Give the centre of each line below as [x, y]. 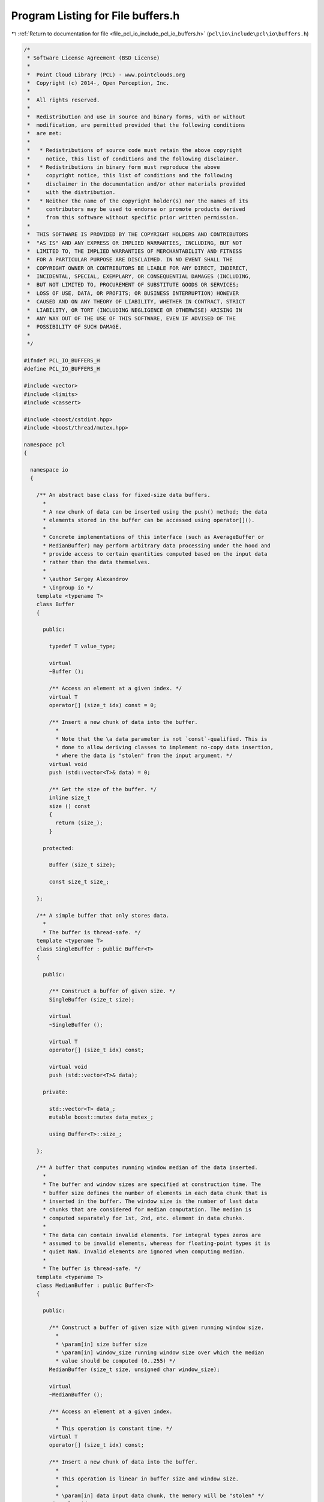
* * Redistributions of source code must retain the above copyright [135, 151]
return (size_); [79, 823]
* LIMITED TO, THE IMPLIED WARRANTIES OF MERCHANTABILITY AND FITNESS [135, 251]
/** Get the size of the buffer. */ [103, 789]
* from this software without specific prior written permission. [133, 217]
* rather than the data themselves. [97, 562]
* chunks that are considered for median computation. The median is [147, 1210]
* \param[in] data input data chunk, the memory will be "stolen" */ [160, 1495]
